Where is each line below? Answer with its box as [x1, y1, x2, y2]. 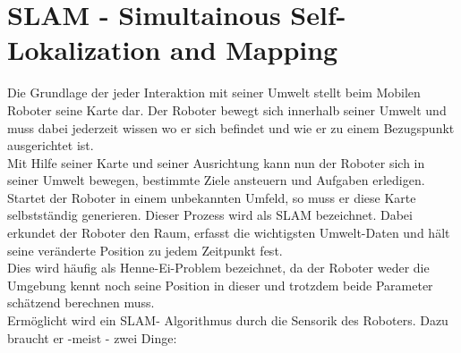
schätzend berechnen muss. [7, 293, 155, 312]
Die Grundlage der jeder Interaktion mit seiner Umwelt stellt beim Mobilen [7, 83, 421, 102]
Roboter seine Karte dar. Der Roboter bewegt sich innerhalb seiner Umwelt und [7, 100, 447, 119]
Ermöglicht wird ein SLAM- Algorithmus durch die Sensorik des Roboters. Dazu [7, 311, 448, 330]
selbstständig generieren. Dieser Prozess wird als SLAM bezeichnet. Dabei [7, 206, 413, 224]
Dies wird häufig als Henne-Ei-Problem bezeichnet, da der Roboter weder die [7, 258, 430, 277]
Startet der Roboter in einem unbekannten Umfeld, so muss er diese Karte [7, 188, 416, 206]
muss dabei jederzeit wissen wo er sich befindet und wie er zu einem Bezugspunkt [7, 118, 455, 137]
